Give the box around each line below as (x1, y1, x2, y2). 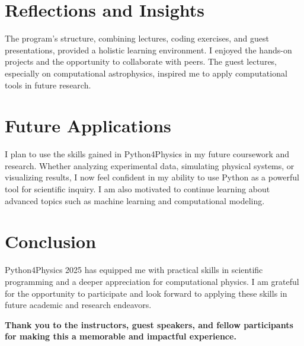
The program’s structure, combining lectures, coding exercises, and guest (5, 32, 269, 45)
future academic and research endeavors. (5, 299, 152, 311)
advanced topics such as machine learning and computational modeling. (5, 194, 265, 207)
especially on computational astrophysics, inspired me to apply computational (5, 66, 287, 79)
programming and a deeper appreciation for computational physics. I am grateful (5, 275, 299, 287)
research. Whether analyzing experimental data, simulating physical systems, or (5, 159, 295, 172)
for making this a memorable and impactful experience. (5, 330, 236, 342)
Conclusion (5, 229, 97, 253)
